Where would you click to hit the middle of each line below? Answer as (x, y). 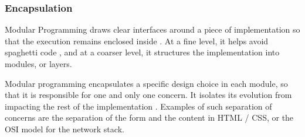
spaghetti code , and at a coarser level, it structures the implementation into (142, 52)
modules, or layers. (38, 64)
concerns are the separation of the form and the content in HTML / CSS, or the (149, 117)
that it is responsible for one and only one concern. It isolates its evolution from (148, 95)
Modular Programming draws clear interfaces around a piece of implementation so (152, 29)
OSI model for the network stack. (65, 129)
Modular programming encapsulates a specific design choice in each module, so (146, 83)
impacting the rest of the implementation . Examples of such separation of (138, 106)
